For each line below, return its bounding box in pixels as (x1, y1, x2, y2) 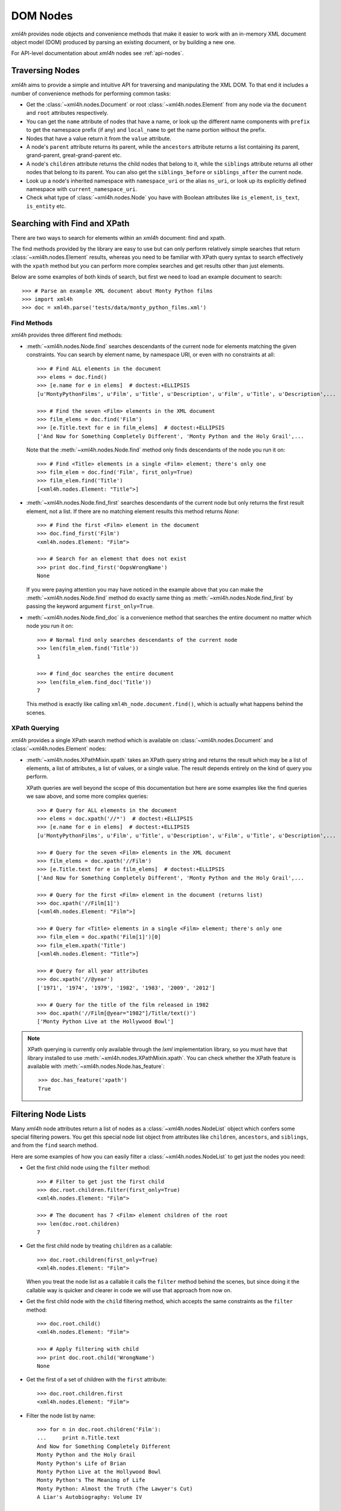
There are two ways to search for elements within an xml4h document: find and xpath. (11, 234, 226, 241)
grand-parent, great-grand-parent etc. (26, 152, 122, 159)
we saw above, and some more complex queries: (26, 792, 148, 800)
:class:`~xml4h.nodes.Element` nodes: (11, 745, 107, 752)
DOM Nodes (11, 9, 74, 22)
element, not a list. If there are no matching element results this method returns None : (26, 508, 240, 515)
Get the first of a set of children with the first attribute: (26, 1376, 167, 1383)
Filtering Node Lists (11, 1109, 86, 1119)
